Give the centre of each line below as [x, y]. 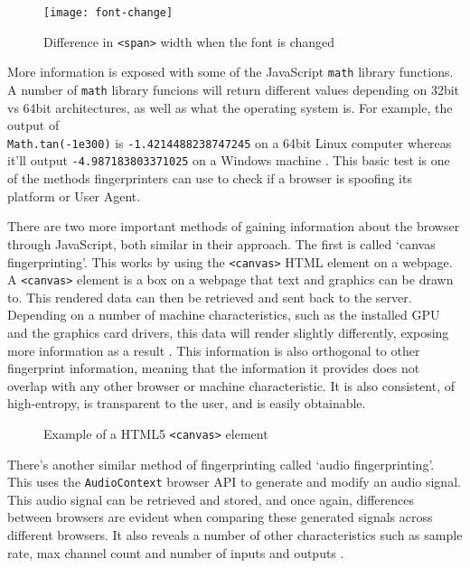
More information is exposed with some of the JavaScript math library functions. [230, 72]
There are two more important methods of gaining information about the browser [234, 226]
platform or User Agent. [74, 196]
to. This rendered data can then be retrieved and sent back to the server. [210, 297]
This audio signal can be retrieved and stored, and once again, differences [211, 499]
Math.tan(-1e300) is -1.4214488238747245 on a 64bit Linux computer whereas [230, 142]
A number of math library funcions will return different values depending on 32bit [234, 89]
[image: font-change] [108, 13]
